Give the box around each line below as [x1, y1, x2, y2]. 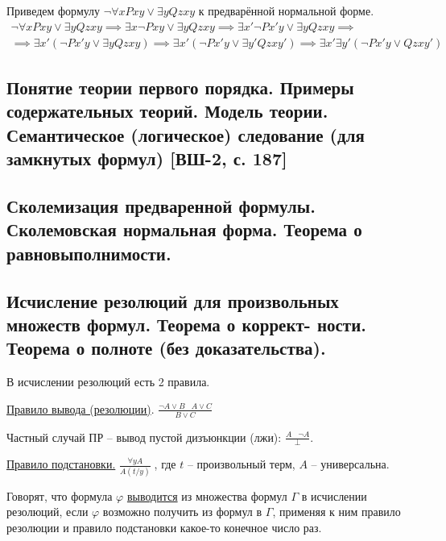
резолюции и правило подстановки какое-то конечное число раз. [6, 518, 322, 535]
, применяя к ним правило [272, 503, 401, 520]
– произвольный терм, [187, 456, 295, 472]
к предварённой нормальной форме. [198, 2, 374, 19]
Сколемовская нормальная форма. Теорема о [6, 217, 362, 242]
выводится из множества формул [126, 487, 287, 504]
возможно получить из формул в [102, 503, 262, 520]
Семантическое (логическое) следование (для [6, 122, 365, 147]
